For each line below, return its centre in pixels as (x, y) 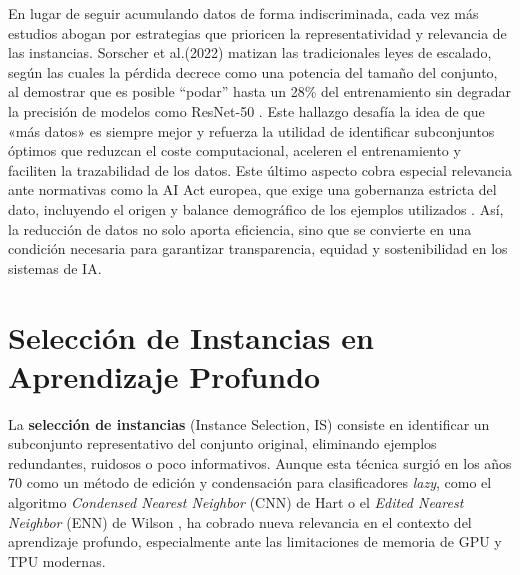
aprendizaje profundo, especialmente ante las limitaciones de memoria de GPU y (255, 541)
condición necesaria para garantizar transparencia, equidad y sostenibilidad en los (258, 248)
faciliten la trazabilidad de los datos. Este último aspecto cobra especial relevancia (260, 169)
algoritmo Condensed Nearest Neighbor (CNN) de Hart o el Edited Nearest (236, 502)
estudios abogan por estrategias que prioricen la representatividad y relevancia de (257, 32)
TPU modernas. (57, 560)
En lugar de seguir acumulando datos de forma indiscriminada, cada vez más (243, 13)
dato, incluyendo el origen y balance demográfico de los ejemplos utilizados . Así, (256, 208)
